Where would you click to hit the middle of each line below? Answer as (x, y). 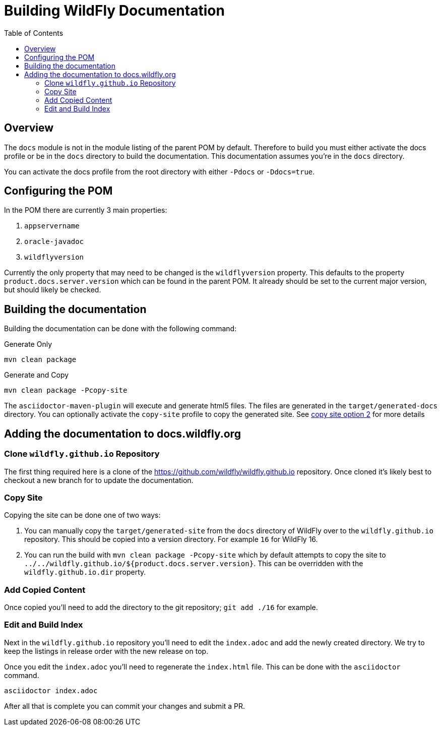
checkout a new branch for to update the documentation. (99, 480)
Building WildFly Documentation (114, 11)
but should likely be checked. (53, 290)
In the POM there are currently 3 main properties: (86, 210)
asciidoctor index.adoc (51, 690)
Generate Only (28, 344)
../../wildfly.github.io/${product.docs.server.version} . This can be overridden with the (194, 564)
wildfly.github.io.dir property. (85, 572)
